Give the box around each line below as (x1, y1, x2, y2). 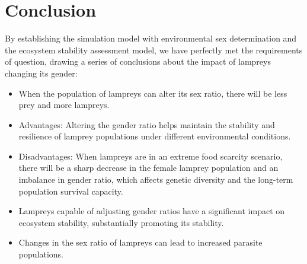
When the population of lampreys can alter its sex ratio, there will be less (18, 87, 287, 99)
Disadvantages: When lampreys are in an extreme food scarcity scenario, (18, 150, 283, 162)
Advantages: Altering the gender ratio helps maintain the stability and (18, 118, 275, 131)
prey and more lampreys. (18, 98, 110, 111)
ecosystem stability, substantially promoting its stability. (18, 216, 224, 228)
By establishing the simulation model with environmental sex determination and (5, 32, 297, 44)
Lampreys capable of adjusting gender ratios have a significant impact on (18, 205, 285, 217)
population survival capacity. (18, 185, 123, 197)
